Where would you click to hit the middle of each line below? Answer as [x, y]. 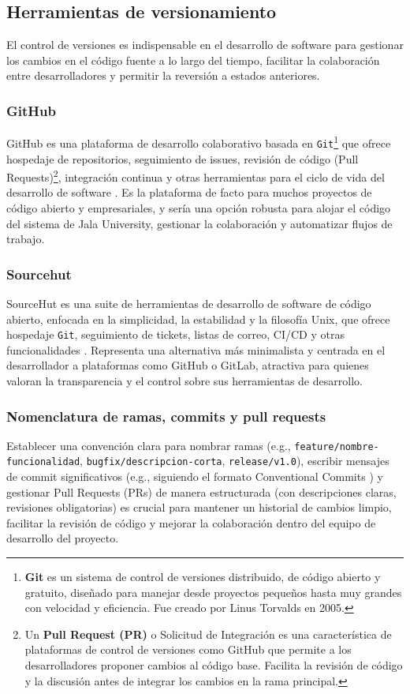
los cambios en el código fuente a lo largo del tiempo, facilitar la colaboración [193, 60]
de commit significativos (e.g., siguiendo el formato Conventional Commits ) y [195, 476]
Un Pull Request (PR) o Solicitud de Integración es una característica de [208, 634]
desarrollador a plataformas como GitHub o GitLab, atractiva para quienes [188, 365]
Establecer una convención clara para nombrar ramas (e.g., [149, 445]
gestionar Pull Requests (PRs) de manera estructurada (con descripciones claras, [201, 491]
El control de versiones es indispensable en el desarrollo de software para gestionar [205, 45]
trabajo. [26, 239]
